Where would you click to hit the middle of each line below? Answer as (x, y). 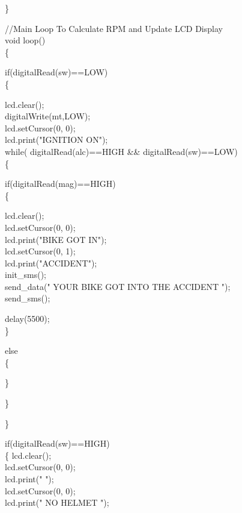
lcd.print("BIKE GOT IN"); (56, 239)
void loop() (25, 40)
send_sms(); (28, 298)
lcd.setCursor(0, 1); (40, 251)
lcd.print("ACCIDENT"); (51, 263)
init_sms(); (26, 275)
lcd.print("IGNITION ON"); (56, 140)
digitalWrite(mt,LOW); (48, 116)
